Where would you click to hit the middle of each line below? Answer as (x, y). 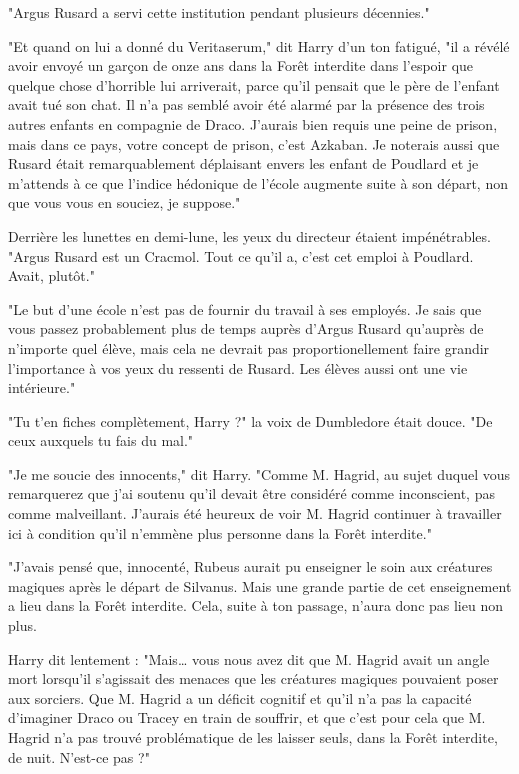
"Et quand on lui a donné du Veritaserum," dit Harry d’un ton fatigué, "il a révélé (259, 45)
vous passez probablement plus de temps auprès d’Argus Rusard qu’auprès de (246, 328)
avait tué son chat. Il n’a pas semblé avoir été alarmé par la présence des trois (246, 104)
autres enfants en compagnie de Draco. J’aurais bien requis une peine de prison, (253, 123)
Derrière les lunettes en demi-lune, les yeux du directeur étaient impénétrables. (249, 235)
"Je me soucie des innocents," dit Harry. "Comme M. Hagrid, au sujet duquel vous (259, 473)
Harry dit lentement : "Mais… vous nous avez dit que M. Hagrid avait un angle (249, 658)
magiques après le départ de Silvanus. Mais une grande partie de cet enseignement (260, 585)
